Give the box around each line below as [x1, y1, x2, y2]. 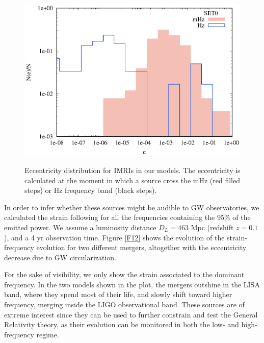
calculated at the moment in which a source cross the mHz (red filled [24, 175, 241, 185]
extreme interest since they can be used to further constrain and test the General [4, 309, 258, 320]
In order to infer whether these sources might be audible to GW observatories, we [4, 202, 259, 212]
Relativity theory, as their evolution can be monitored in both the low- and [4, 319, 239, 330]
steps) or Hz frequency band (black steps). [24, 185, 157, 195]
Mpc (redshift [191, 222, 234, 232]
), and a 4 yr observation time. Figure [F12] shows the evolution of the [4, 232, 225, 242]
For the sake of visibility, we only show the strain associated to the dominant [4, 269, 245, 280]
